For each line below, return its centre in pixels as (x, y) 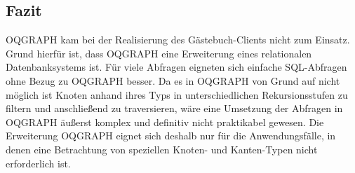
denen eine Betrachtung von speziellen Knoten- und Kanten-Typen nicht (162, 149)
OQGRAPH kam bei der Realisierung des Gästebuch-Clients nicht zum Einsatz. (178, 40)
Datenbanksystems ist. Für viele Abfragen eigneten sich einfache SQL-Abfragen (176, 67)
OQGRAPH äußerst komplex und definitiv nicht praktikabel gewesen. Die (165, 122)
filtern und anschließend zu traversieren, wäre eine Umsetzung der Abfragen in (174, 108)
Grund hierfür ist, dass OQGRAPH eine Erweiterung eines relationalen (159, 53)
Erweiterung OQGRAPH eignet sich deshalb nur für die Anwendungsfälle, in (171, 136)
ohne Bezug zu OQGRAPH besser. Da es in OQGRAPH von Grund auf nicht (173, 80)
